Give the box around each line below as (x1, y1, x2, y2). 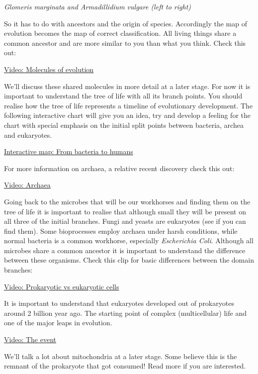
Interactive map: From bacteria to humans (4, 146, 133, 157)
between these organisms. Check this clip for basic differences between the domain (4, 255, 254, 265)
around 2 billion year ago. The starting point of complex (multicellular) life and (4, 307, 247, 318)
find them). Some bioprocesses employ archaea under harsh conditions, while (4, 225, 238, 236)
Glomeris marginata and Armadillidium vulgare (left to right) (4, 1, 191, 11)
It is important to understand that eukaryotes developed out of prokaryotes (4, 298, 234, 308)
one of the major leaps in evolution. (4, 317, 112, 328)
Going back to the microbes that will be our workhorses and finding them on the (4, 196, 251, 206)
